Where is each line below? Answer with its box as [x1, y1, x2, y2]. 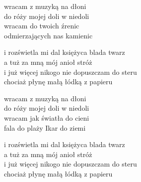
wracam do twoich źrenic [4, 20, 79, 31]
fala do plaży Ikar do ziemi [4, 122, 86, 133]
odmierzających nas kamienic [4, 30, 93, 40]
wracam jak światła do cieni [4, 112, 89, 123]
